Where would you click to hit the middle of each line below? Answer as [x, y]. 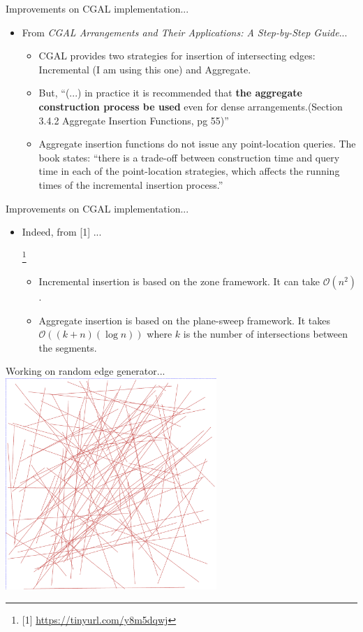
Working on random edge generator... [86, 371]
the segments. [68, 347]
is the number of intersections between [265, 334]
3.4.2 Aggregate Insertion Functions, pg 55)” [134, 120]
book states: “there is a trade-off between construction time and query [189, 157]
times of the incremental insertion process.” [131, 184]
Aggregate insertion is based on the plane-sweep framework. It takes [184, 320]
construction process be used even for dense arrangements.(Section [191, 106]
